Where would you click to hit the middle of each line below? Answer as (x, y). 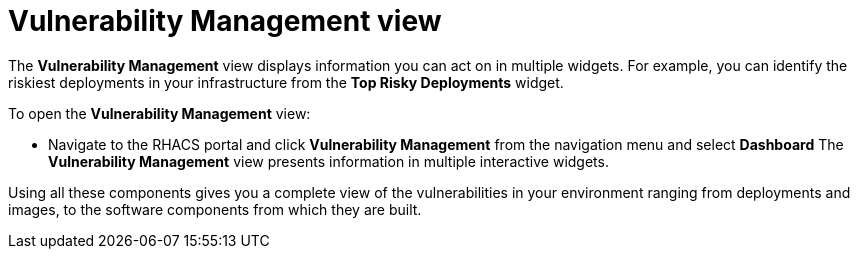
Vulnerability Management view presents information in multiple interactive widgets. (328, 161)
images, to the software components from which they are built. (215, 209)
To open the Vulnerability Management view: (159, 113)
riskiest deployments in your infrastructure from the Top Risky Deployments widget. (286, 82)
